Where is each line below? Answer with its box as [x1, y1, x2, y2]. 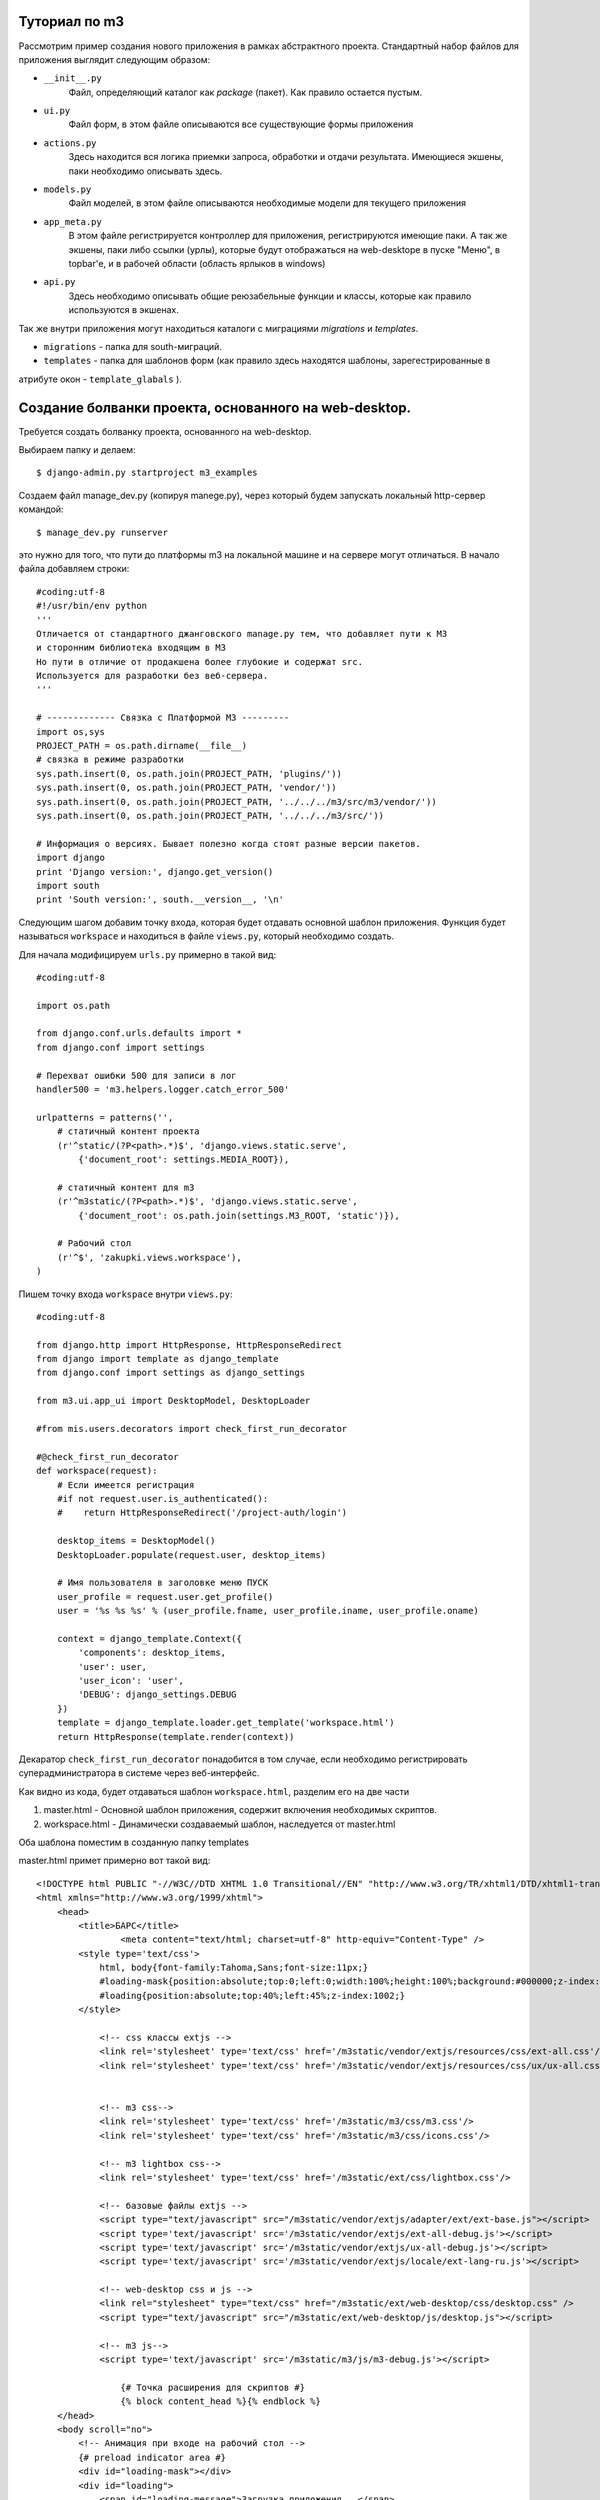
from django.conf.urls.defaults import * [36, 1028, 242, 1039]
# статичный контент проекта [56, 1126, 200, 1137]
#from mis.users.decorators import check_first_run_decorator [36, 1423, 348, 1435]
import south [36, 880, 100, 891]
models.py [43, 184, 92, 195]
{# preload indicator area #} [78, 2451, 227, 2463]
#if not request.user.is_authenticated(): [56, 1493, 269, 1504]
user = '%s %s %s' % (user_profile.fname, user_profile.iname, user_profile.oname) [56, 1605, 480, 1617]
